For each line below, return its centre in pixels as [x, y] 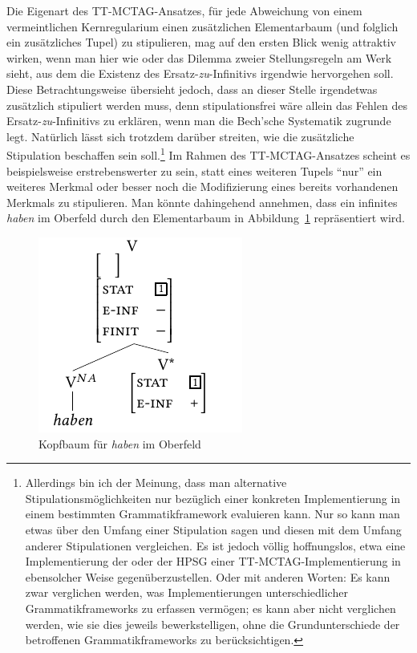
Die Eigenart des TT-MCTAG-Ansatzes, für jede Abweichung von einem [184, 10]
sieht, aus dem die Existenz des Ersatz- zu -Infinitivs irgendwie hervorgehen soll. [200, 73]
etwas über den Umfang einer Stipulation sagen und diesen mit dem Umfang [213, 529]
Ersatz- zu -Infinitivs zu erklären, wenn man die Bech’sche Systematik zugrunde [199, 121]
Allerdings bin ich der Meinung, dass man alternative [156, 483]
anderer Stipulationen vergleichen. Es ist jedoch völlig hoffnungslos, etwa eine [215, 545]
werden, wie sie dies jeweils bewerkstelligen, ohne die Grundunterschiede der [213, 624]
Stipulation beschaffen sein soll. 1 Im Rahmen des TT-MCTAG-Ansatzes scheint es [208, 154]
